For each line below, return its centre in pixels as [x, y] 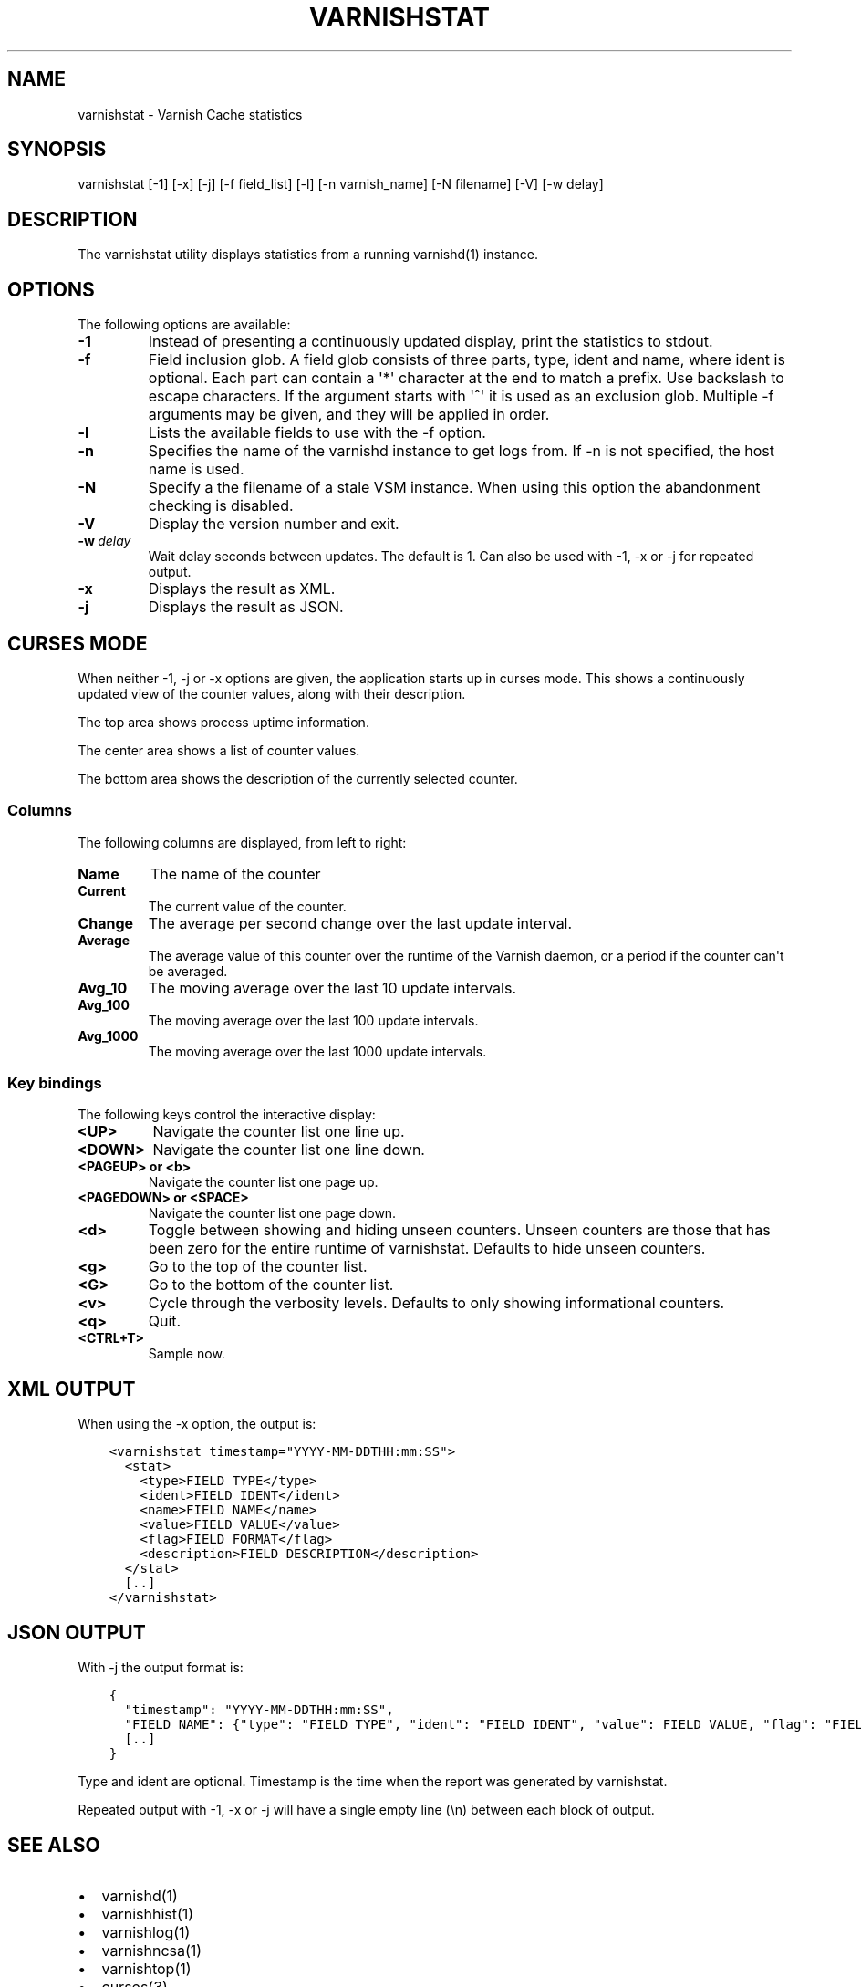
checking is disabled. [221, 506]
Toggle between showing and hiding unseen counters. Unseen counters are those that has [459, 1230]
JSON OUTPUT [77, 1632]
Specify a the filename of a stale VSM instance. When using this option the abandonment [454, 488]
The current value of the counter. [247, 906]
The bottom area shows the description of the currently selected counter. [298, 778]
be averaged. [188, 971]
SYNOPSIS [57, 150]
